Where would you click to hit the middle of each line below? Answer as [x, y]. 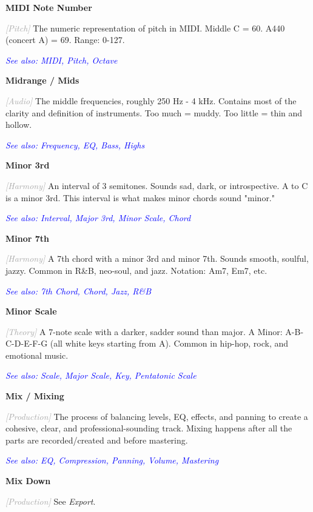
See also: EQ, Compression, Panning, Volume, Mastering [112, 460]
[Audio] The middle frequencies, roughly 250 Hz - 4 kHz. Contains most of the [151, 100]
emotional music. [37, 355]
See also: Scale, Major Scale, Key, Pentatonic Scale [101, 375]
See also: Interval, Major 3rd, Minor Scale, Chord [98, 218]
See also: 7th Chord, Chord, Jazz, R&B [78, 291]
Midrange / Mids [42, 80]
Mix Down [28, 481]
